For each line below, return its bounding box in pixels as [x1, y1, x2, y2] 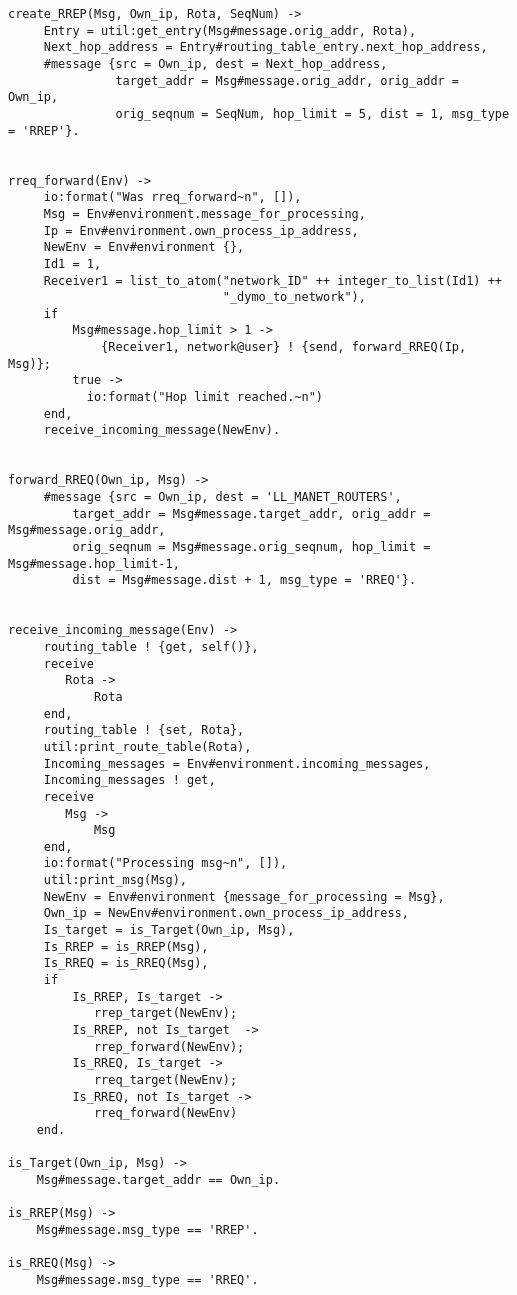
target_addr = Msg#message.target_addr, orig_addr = [72, 506, 431, 521]
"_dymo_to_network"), [222, 290, 366, 305]
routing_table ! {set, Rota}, [43, 723, 245, 738]
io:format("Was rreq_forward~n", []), [43, 190, 302, 205]
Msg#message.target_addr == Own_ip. [36, 1172, 281, 1187]
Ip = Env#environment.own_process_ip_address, [43, 223, 359, 238]
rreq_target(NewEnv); [93, 1073, 238, 1087]
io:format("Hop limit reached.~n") [86, 390, 323, 405]
